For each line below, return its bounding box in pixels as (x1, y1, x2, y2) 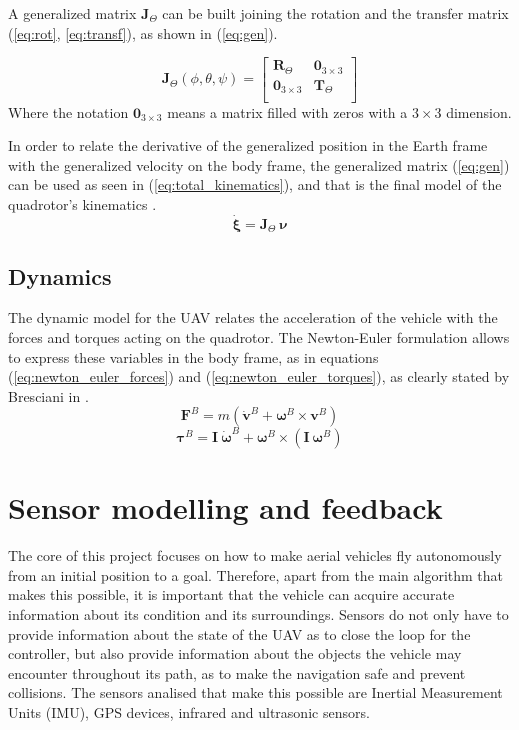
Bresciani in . (8, 385, 89, 406)
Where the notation (8, 101, 129, 122)
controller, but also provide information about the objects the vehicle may (8, 643, 462, 664)
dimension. (446, 101, 512, 122)
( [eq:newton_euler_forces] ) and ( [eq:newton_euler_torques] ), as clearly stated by (8, 366, 510, 387)
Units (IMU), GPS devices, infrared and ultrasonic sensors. (8, 701, 370, 722)
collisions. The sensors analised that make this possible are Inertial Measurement (8, 682, 503, 703)
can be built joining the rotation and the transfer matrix (162, 3, 509, 23)
